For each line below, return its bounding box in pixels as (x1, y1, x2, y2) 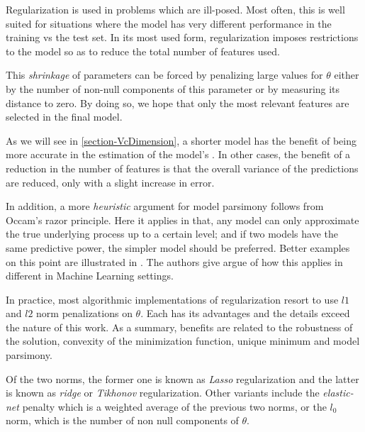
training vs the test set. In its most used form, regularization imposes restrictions (6, 30, 359, 45)
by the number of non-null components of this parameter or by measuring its (6, 81, 340, 96)
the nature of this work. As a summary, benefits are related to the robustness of (6, 319, 353, 334)
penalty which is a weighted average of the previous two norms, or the (22, 399, 327, 414)
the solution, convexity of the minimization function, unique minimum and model (6, 333, 360, 348)
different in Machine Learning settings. (6, 268, 174, 283)
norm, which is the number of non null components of (6, 413, 239, 428)
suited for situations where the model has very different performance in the (6, 16, 332, 31)
